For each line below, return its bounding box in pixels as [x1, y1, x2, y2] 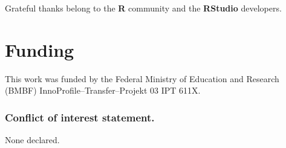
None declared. [5, 134, 60, 146]
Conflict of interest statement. [5, 109, 155, 124]
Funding [5, 37, 74, 62]
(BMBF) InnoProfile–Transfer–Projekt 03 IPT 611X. [5, 84, 201, 97]
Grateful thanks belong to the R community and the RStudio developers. [5, 2, 282, 14]
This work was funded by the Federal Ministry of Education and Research [5, 72, 279, 85]
